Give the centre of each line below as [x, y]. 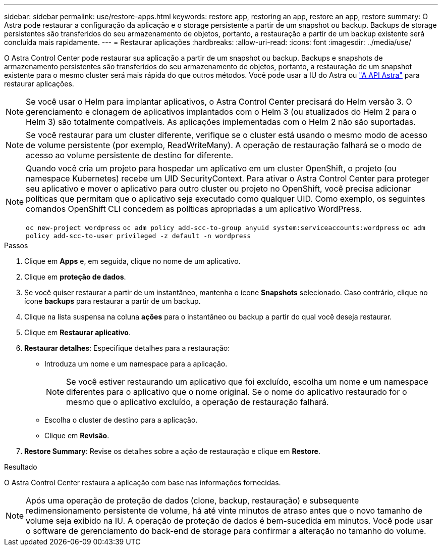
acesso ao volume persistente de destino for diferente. [130, 155]
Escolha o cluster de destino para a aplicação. [121, 420]
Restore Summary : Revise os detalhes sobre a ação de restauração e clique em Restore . [172, 451]
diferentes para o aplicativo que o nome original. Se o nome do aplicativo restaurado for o [237, 392]
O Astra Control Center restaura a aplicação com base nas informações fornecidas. [143, 483]
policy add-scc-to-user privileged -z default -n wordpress [139, 236]
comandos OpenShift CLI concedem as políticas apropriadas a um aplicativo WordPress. [194, 209]
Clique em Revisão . [77, 436]
